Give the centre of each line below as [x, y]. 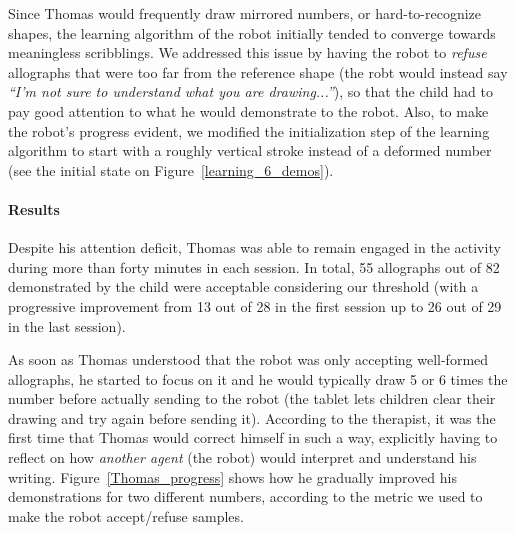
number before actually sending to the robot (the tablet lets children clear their [252, 398]
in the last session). [67, 325]
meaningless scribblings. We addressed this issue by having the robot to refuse [247, 52]
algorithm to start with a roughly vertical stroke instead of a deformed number [250, 150]
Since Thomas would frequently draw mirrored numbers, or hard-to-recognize [245, 13]
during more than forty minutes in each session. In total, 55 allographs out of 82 [254, 266]
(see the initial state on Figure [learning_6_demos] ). [171, 169]
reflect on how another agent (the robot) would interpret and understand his [242, 457]
